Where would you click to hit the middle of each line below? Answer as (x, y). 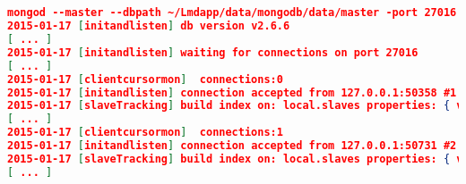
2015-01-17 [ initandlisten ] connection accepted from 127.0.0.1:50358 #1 (232, 92)
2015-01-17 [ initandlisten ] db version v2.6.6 (149, 26)
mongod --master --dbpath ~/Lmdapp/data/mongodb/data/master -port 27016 (232, 13)
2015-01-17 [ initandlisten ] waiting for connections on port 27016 (213, 52)
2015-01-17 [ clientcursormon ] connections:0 (145, 79)
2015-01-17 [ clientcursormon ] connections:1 (145, 133)
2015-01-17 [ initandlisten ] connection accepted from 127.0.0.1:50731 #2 (232, 146)
